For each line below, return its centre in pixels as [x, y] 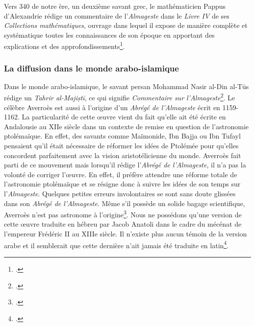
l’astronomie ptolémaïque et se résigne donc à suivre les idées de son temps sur [122, 184]
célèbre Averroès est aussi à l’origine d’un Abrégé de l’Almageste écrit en [112, 107]
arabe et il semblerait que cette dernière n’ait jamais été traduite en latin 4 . [116, 244]
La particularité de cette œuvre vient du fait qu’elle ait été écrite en [124, 117]
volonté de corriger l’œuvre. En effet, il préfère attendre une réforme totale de [121, 174]
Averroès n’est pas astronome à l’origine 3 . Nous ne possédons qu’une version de [123, 214]
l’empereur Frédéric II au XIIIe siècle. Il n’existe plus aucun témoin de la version [126, 234]
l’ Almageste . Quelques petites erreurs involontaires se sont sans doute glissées [120, 194]
